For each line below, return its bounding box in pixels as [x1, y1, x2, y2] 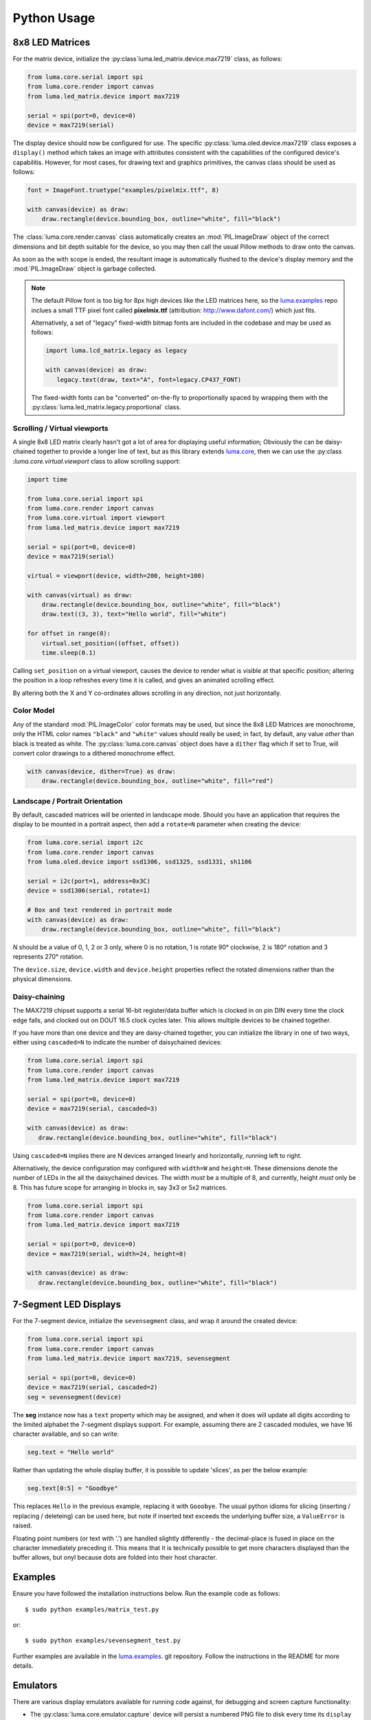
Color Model [12, 706, 55, 716]
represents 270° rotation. [12, 953, 84, 961]
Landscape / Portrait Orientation [12, 796, 123, 806]
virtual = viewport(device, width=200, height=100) [27, 572, 205, 579]
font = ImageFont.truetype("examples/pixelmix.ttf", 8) [27, 186, 220, 194]
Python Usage [12, 10, 95, 25]
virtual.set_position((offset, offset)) [41, 639, 180, 647]
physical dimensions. [12, 975, 73, 983]
